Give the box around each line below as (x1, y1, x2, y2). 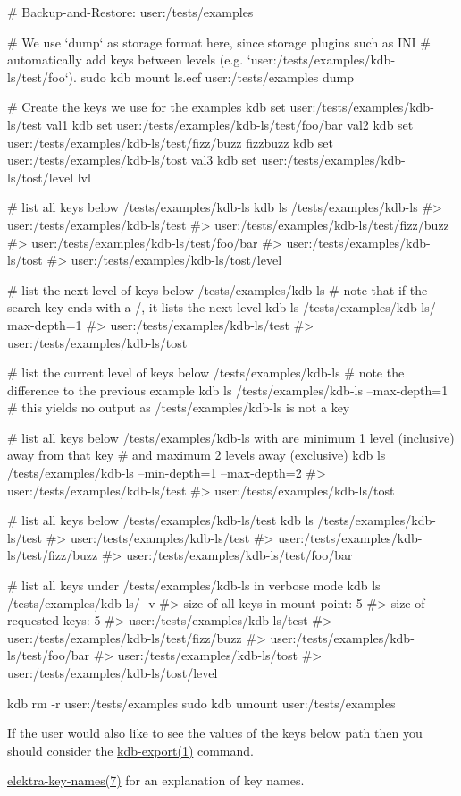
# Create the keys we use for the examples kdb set (7, 97, 286, 116)
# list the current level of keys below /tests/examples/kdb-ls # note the (7, 363, 405, 382)
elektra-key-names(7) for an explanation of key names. (7, 771, 305, 790)
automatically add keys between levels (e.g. (7, 50, 244, 69)
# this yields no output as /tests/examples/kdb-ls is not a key (7, 398, 350, 417)
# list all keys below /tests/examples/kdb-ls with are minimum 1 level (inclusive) (7, 428, 455, 446)
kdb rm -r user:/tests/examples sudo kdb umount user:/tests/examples (7, 693, 396, 712)
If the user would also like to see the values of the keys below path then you (7, 724, 423, 742)
